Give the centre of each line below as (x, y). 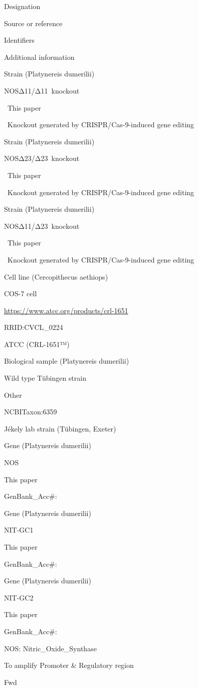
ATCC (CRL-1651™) (37, 344)
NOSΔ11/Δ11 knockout (42, 90)
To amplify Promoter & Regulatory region (69, 665)
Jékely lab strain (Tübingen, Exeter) (60, 428)
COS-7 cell (21, 293)
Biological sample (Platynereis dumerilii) (67, 361)
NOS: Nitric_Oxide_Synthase (50, 648)
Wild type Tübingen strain (45, 378)
